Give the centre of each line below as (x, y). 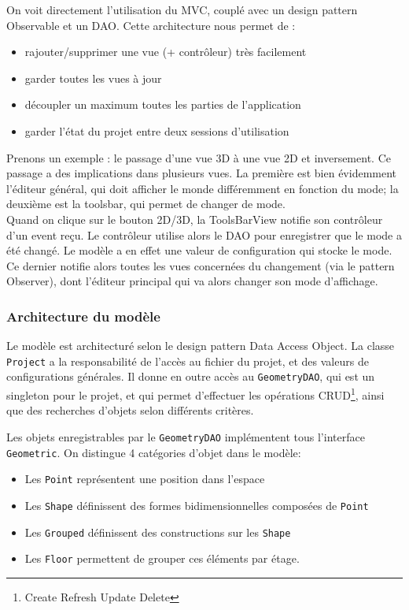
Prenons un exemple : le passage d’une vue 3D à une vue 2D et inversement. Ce (199, 157)
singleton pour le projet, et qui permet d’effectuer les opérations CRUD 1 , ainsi (195, 394)
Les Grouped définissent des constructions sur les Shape (158, 532)
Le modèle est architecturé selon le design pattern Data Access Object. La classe (201, 346)
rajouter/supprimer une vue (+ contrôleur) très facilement (166, 52)
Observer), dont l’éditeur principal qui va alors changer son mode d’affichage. (192, 281)
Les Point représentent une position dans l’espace (145, 479)
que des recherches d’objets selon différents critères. (130, 410)
